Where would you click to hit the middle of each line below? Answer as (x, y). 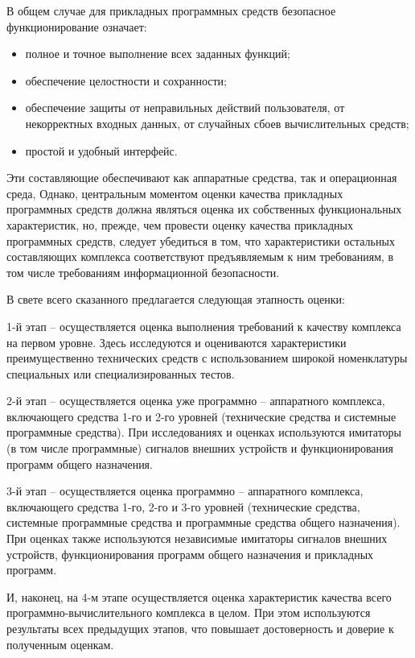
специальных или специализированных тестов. (121, 373)
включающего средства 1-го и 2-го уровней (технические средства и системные (201, 416)
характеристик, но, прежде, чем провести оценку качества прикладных (180, 224)
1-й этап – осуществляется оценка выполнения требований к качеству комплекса (204, 326)
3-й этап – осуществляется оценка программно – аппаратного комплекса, (185, 491)
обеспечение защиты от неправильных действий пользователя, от (185, 108)
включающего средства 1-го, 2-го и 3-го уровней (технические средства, (183, 506)
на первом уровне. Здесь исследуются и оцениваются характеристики (177, 342)
